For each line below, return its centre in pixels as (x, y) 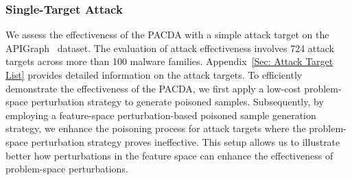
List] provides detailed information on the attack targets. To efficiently (154, 75)
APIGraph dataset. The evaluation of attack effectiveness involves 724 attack (170, 48)
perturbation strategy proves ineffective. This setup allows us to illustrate (186, 141)
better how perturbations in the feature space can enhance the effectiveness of (169, 155)
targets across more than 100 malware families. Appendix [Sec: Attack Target (169, 61)
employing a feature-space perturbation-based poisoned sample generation (161, 115)
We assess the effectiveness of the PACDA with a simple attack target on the (167, 35)
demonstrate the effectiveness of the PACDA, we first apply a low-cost (153, 88)
